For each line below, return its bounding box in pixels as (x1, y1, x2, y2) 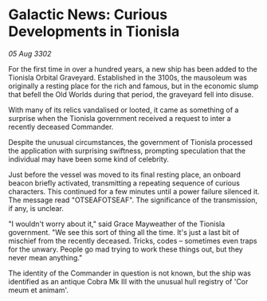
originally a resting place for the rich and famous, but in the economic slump (8, 81, 259, 91)
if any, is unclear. (8, 203, 64, 213)
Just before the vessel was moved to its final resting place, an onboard (8, 170, 241, 179)
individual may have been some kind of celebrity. (8, 154, 170, 164)
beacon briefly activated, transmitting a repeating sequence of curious (8, 178, 241, 188)
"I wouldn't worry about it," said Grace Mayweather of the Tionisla (8, 219, 226, 229)
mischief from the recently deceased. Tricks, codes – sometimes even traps (8, 236, 257, 245)
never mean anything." (8, 252, 83, 262)
